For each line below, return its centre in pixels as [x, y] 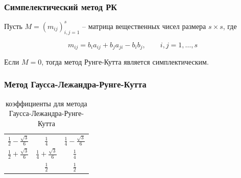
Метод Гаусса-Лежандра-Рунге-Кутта [75, 84]
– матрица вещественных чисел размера [144, 26]
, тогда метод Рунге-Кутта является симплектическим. [125, 61]
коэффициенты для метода [46, 103]
